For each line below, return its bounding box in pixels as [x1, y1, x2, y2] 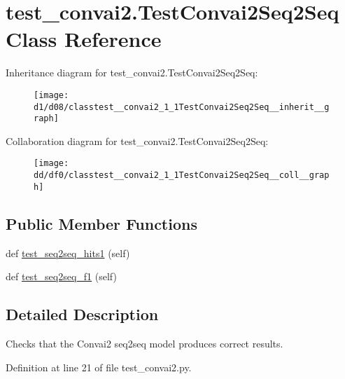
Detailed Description [6, 303, 159, 325]
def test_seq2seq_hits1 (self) [6, 245, 130, 260]
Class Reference [6, 25, 162, 53]
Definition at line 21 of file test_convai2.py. [6, 359, 192, 374]
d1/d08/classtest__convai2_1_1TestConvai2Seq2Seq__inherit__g [34, 102, 330, 112]
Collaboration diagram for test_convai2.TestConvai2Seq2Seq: [6, 133, 269, 148]
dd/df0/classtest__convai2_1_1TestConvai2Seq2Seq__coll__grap [34, 170, 330, 181]
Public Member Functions [6, 212, 197, 234]
